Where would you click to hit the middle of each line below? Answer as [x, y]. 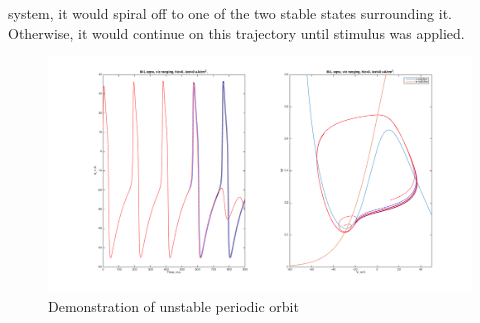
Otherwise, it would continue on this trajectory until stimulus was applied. [236, 32]
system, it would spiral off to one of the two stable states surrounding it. [230, 13]
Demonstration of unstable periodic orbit [173, 306]
